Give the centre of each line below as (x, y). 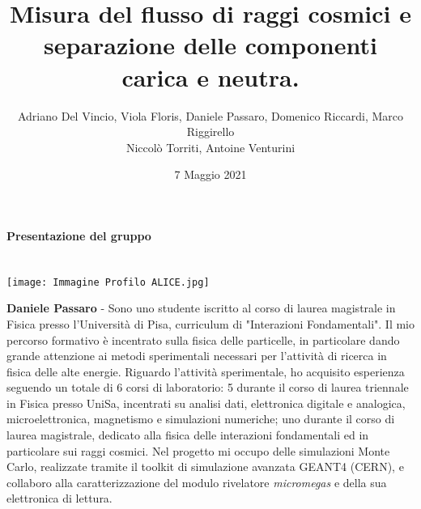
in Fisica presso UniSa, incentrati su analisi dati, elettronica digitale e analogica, (206, 403)
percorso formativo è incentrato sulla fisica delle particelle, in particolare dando (203, 339)
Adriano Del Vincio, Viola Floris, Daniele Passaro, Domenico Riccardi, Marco (210, 115)
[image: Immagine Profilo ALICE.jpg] (108, 282)
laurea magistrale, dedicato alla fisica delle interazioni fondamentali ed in (188, 435)
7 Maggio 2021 (210, 174)
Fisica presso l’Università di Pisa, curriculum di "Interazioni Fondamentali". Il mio (210, 323)
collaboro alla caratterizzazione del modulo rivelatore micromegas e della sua (197, 482)
